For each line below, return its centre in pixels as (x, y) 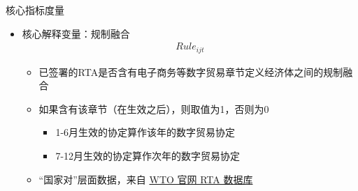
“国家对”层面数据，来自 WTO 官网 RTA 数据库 (146, 179)
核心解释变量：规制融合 (76, 33)
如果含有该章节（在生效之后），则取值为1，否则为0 (154, 108)
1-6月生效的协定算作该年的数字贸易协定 (145, 132)
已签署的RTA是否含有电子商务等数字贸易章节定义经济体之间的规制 (191, 71)
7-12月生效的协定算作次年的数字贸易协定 (148, 156)
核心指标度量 (35, 10)
